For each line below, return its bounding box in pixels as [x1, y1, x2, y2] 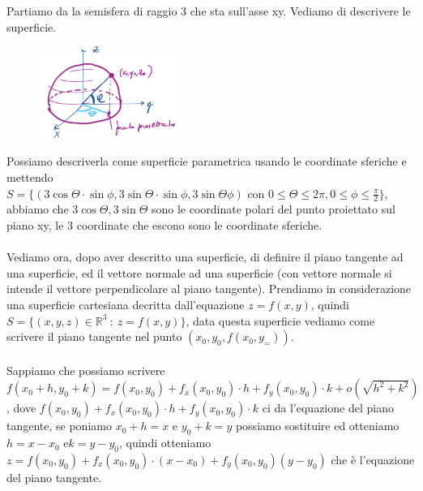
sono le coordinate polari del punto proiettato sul [151, 200, 395, 218]
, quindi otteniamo [118, 434, 211, 451]
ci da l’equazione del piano [262, 399, 394, 416]
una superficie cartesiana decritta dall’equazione [6, 295, 245, 312]
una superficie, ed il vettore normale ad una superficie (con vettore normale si [6, 264, 392, 281]
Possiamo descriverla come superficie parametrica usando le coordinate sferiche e [6, 153, 407, 170]
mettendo [6, 168, 53, 185]
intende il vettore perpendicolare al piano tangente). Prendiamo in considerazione [6, 280, 412, 297]
